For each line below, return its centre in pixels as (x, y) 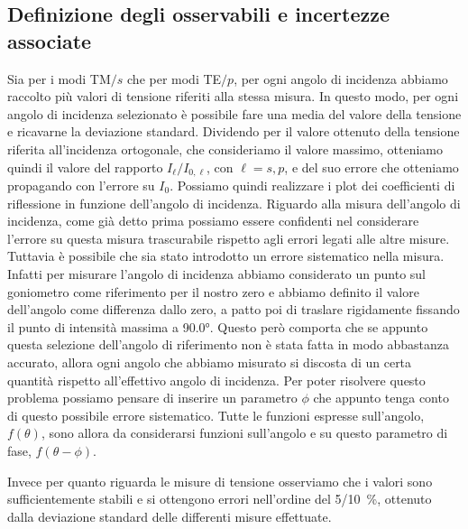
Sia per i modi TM (59, 78)
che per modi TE (174, 78)
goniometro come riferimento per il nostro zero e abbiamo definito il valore (213, 291)
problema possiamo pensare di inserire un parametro (152, 398)
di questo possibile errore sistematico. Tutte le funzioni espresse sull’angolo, (216, 415)
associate (50, 40)
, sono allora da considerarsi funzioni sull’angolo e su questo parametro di (244, 433)
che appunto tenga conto (381, 398)
